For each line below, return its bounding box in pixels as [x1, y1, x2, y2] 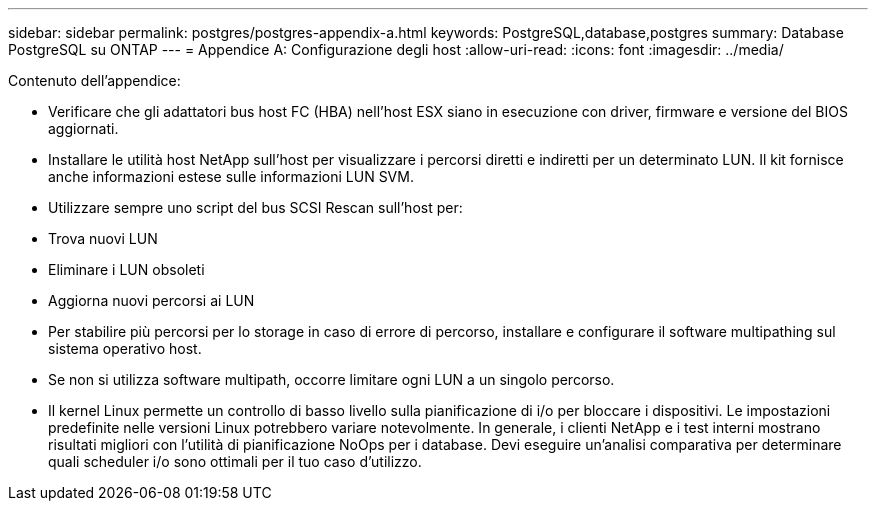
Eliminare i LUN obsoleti [48, 261, 205, 278]
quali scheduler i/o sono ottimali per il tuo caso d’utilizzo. [48, 453, 422, 470]
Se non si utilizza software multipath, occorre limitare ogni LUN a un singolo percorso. [48, 371, 615, 388]
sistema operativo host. [48, 340, 202, 357]
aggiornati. [48, 120, 119, 137]
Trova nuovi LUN [48, 230, 158, 247]
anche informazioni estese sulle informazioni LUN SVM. [48, 168, 414, 185]
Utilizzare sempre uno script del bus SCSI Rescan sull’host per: [48, 199, 463, 216]
